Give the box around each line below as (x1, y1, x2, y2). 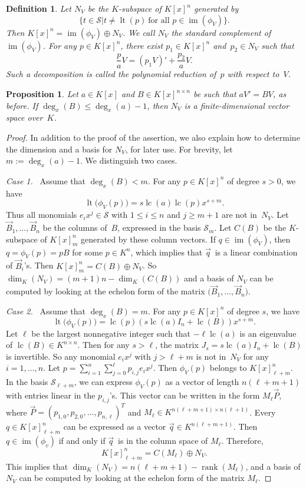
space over (6, 111, 43, 124)
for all (148, 16, 170, 25)
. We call (122, 26, 155, 38)
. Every (249, 406, 276, 418)
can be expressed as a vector (63, 420, 166, 433)
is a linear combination (215, 245, 298, 258)
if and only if (58, 434, 106, 447)
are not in (221, 208, 257, 221)
